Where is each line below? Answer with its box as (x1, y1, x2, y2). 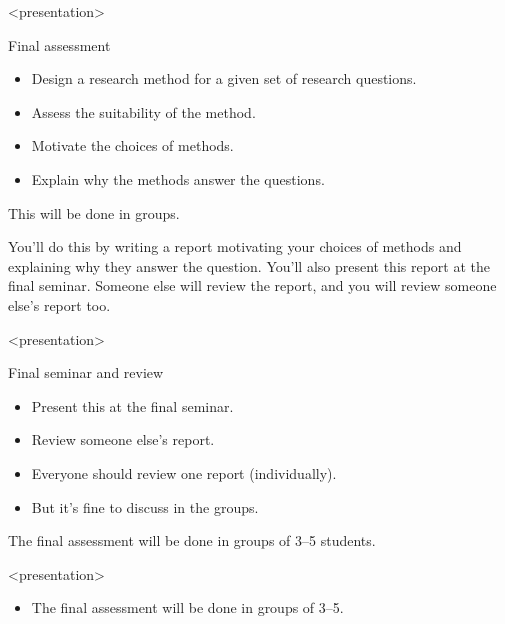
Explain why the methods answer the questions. (31, 168, 325, 189)
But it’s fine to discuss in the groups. (31, 496, 259, 517)
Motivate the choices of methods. (31, 135, 234, 156)
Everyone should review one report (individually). (31, 462, 337, 483)
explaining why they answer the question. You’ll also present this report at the (8, 255, 491, 276)
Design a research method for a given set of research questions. (31, 68, 417, 89)
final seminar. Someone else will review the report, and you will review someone (8, 275, 497, 296)
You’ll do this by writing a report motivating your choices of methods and (8, 236, 462, 257)
